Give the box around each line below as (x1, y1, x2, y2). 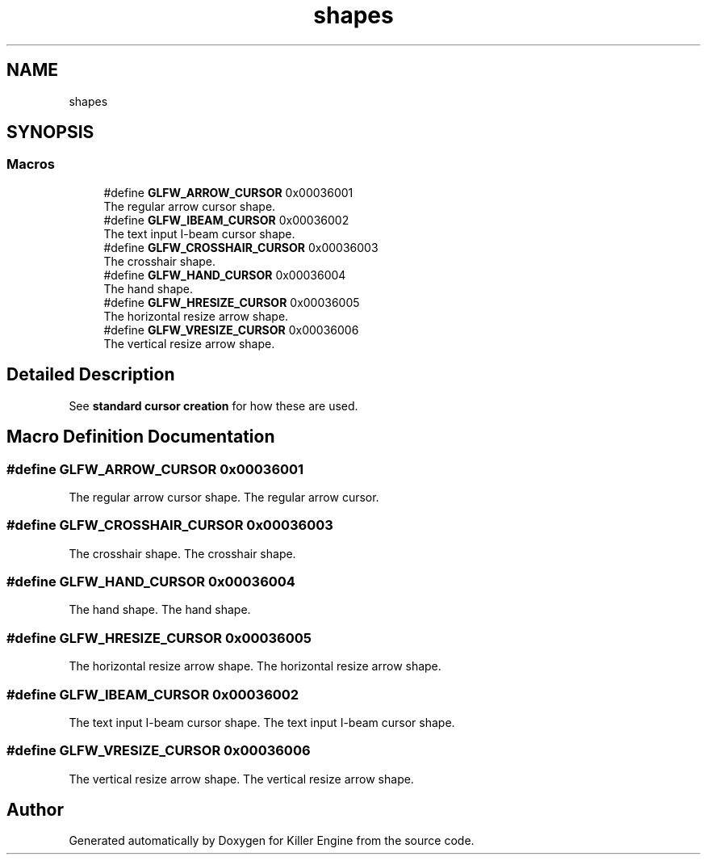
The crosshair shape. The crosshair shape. (69, 546, 296, 561)
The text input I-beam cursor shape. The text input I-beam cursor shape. (69, 715, 455, 729)
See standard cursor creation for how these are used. (69, 398, 358, 413)
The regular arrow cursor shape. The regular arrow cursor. (69, 489, 379, 504)
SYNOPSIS (6, 122, 94, 143)
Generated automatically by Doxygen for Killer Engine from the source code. (69, 834, 475, 848)
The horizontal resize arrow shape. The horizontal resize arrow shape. (69, 659, 441, 674)
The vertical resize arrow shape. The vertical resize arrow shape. (69, 771, 414, 786)
